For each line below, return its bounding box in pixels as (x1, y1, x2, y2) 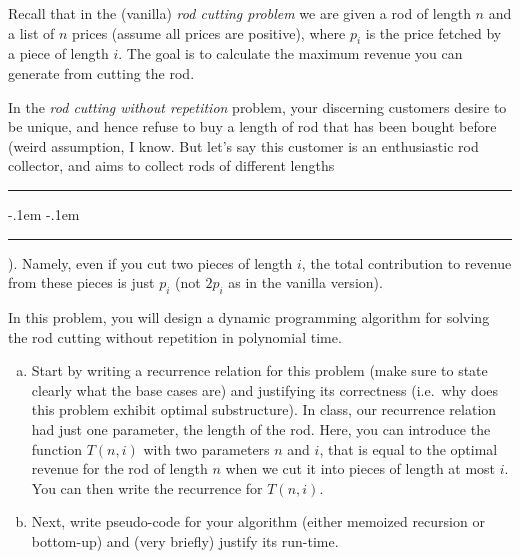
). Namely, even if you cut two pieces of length (8, 252, 293, 273)
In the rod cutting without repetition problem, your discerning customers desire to (8, 96, 507, 117)
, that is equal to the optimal (319, 438, 498, 459)
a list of (8, 22, 55, 43)
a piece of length (8, 43, 109, 64)
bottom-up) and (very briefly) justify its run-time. (31, 530, 339, 551)
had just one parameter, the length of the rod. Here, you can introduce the (31, 418, 491, 439)
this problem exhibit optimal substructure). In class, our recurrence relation (31, 399, 497, 420)
